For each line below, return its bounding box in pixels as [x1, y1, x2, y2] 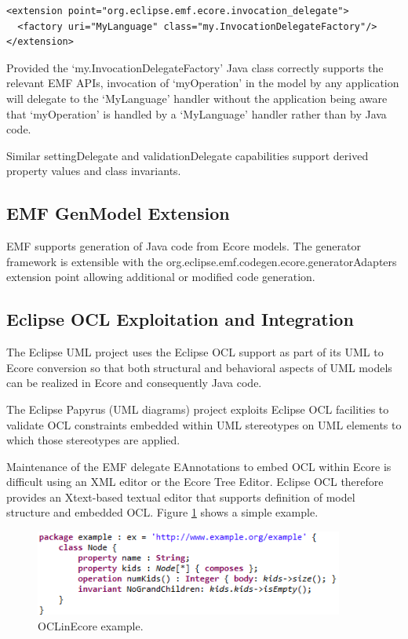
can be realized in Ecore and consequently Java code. [6, 374, 262, 391]
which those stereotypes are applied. [6, 432, 180, 448]
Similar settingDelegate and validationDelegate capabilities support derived [6, 147, 369, 163]
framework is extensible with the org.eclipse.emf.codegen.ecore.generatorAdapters [6, 253, 397, 269]
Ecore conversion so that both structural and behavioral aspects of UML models [6, 359, 392, 375]
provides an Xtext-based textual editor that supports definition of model [6, 488, 355, 505]
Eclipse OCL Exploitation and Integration [6, 307, 354, 331]
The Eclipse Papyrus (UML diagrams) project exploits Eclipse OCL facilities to [6, 400, 389, 417]
